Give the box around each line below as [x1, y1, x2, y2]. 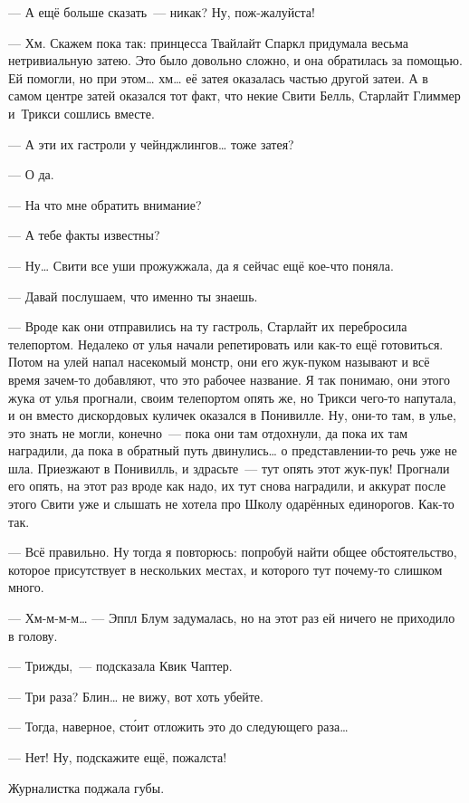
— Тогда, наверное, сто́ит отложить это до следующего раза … [8, 717, 349, 736]
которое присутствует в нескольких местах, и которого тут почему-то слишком [8, 559, 443, 578]
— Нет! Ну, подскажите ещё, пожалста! [8, 748, 227, 766]
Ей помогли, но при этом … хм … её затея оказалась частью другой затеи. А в [8, 68, 428, 87]
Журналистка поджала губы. [8, 778, 165, 797]
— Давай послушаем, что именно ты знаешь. [8, 286, 258, 305]
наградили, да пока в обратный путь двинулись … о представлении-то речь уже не [8, 441, 457, 460]
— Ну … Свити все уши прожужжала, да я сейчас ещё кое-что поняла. [8, 255, 394, 274]
